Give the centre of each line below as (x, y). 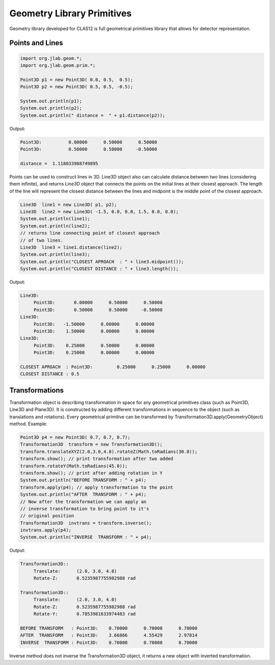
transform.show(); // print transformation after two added (97, 459)
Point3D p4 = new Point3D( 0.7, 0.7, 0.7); (75, 437)
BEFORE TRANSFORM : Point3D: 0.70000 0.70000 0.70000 (109, 628)
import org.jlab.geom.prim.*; (58, 65)
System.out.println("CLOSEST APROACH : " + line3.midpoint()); (102, 262)
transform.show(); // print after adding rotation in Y (91, 473)
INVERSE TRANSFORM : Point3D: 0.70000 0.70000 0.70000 (109, 642)
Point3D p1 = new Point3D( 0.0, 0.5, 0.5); (77, 80)
